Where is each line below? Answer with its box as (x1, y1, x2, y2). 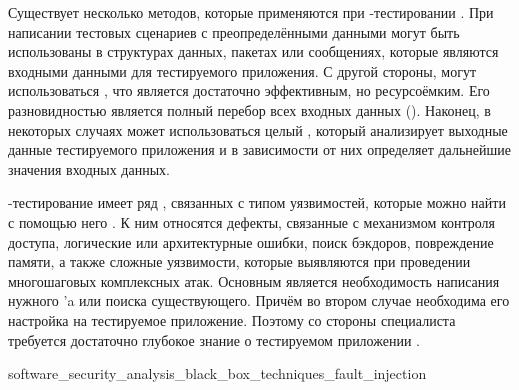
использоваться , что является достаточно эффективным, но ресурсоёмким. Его (8, 80, 490, 101)
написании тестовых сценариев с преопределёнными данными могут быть (8, 21, 460, 42)
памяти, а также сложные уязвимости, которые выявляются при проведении (8, 251, 471, 272)
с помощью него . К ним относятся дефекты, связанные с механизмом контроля (8, 211, 496, 232)
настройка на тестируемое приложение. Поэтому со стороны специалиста (8, 309, 456, 330)
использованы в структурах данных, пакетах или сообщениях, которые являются (8, 41, 499, 62)
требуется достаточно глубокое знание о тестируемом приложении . (8, 329, 420, 350)
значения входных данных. (8, 158, 170, 179)
